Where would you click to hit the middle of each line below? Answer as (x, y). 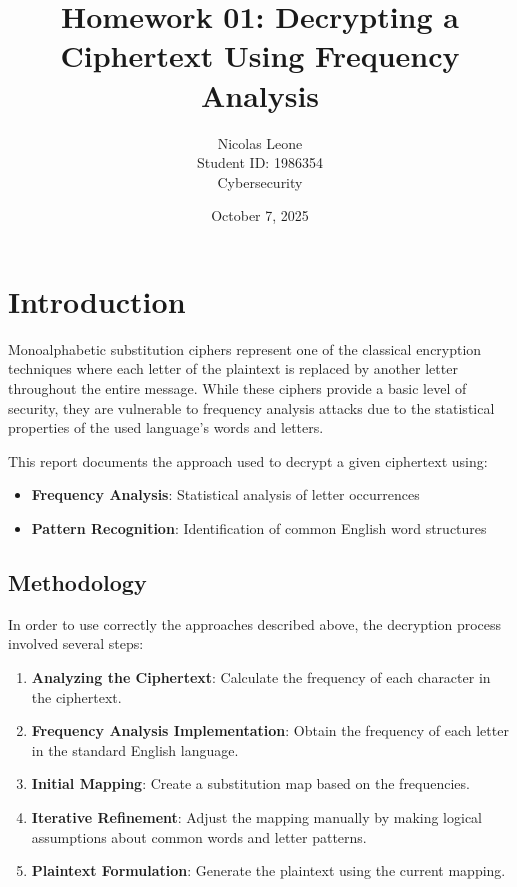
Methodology (77, 581)
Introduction (97, 300)
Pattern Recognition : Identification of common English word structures (259, 527)
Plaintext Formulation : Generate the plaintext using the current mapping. (268, 870)
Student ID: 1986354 (260, 162)
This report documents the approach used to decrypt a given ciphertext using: (248, 460)
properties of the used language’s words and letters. (166, 427)
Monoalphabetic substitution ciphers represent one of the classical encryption (245, 348)
